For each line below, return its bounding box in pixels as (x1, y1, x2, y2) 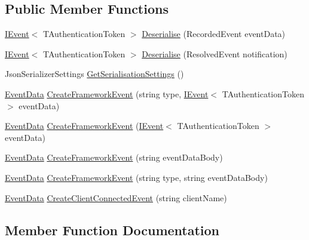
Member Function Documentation (5, 220, 220, 239)
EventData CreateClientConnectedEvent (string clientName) (5, 191, 227, 204)
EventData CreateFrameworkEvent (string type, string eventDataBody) (5, 171, 268, 183)
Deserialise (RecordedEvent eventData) (142, 27, 286, 40)
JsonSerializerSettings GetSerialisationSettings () (5, 67, 184, 80)
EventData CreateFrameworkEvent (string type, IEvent (5, 87, 209, 100)
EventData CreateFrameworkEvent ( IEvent (5, 119, 164, 132)
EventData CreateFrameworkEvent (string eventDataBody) (5, 151, 223, 164)
